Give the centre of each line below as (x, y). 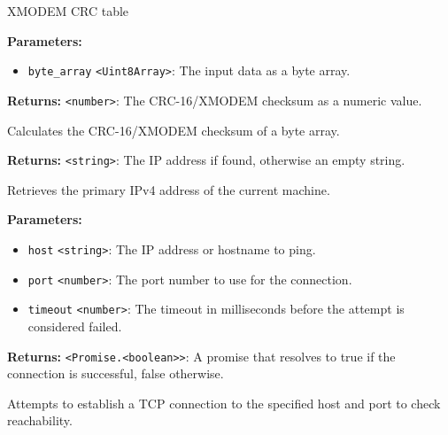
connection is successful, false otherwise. (116, 373)
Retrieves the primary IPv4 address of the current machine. (169, 189)
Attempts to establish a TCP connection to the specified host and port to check (224, 403)
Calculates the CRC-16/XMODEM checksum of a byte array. (174, 130)
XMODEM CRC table (68, 11)
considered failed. (75, 326)
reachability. (40, 420)
